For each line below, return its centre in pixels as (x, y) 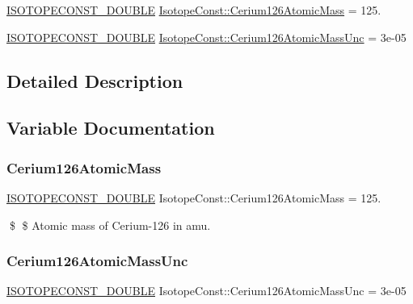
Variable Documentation (111, 128)
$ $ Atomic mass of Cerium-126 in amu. (110, 225)
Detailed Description (95, 80)
